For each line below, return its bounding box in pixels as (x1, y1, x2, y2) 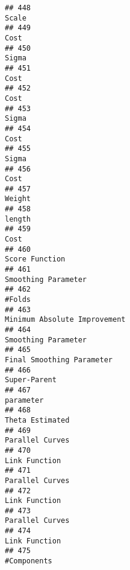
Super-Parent (5, 376, 57, 385)
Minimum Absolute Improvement (5, 315, 126, 324)
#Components (5, 557, 52, 566)
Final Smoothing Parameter (5, 355, 113, 364)
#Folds (5, 295, 31, 304)
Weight (5, 194, 31, 203)
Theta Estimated (5, 415, 70, 424)
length (5, 214, 31, 223)
